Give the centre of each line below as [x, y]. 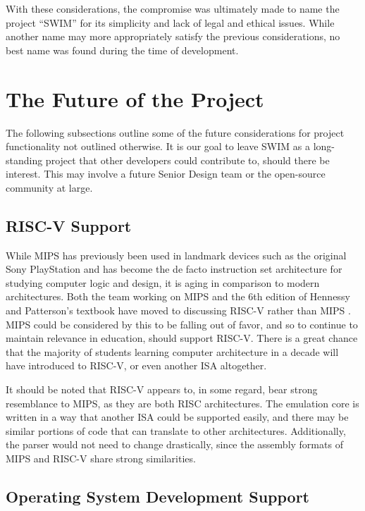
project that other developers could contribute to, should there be [187, 160]
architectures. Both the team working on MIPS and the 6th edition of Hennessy [178, 296]
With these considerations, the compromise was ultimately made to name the [173, 8]
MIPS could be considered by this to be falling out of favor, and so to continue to [182, 324]
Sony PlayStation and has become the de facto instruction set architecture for [174, 269]
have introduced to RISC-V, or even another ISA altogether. [136, 365]
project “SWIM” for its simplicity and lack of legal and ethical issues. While [170, 22]
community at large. [49, 187]
